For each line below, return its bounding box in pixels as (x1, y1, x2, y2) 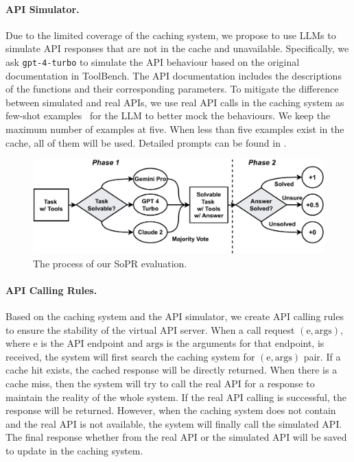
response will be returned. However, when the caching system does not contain (5, 403, 336, 417)
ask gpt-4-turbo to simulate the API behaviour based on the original (5, 54, 300, 69)
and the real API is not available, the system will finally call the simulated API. (5, 416, 342, 430)
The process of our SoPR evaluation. (33, 256, 187, 270)
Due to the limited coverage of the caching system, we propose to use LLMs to (5, 27, 336, 42)
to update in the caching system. (5, 443, 143, 457)
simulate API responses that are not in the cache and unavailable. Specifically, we (5, 41, 349, 56)
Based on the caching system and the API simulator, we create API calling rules (5, 309, 344, 324)
